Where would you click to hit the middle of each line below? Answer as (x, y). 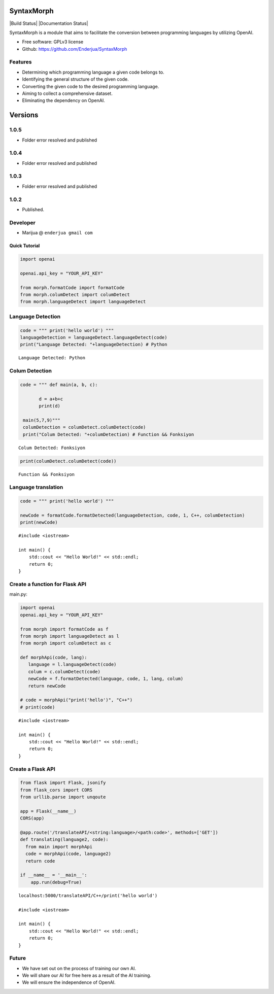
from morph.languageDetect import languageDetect (83, 302)
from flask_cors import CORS (56, 790)
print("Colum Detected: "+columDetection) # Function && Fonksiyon (109, 434)
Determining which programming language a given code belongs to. (93, 72)
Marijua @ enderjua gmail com (57, 233)
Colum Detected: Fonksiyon (52, 448)
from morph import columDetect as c (66, 643)
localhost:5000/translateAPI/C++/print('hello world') (88, 895)
